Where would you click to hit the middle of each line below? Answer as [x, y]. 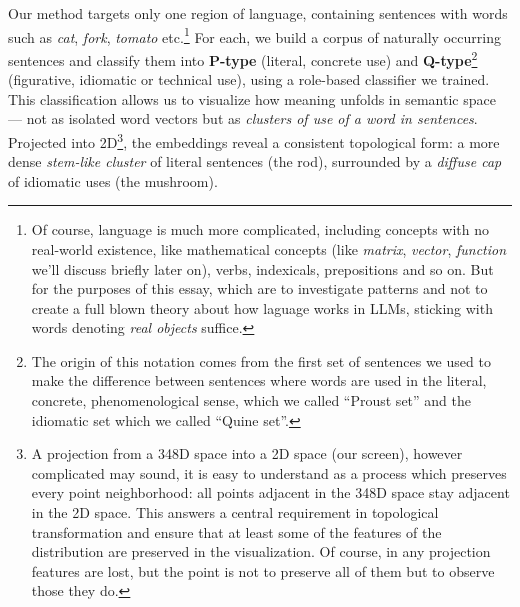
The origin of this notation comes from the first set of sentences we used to [261, 360]
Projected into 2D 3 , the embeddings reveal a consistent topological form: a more [254, 140]
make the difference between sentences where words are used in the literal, [259, 380]
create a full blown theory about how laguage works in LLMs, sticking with [262, 307]
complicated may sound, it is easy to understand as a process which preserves [269, 472]
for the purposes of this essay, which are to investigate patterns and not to [259, 288]
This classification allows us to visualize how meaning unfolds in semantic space [252, 98]
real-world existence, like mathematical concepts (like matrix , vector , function [269, 248]
